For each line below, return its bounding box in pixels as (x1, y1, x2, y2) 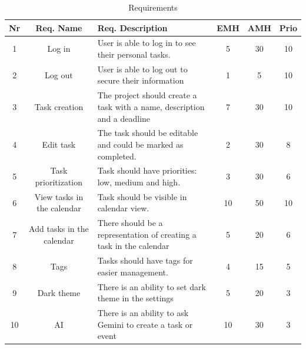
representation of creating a (97, 228, 197, 240)
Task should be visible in (97, 190, 187, 202)
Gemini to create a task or (97, 318, 193, 330)
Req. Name (35, 21, 82, 34)
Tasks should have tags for (97, 254, 193, 267)
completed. (97, 149, 137, 162)
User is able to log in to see (97, 36, 196, 49)
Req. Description (97, 21, 168, 34)
